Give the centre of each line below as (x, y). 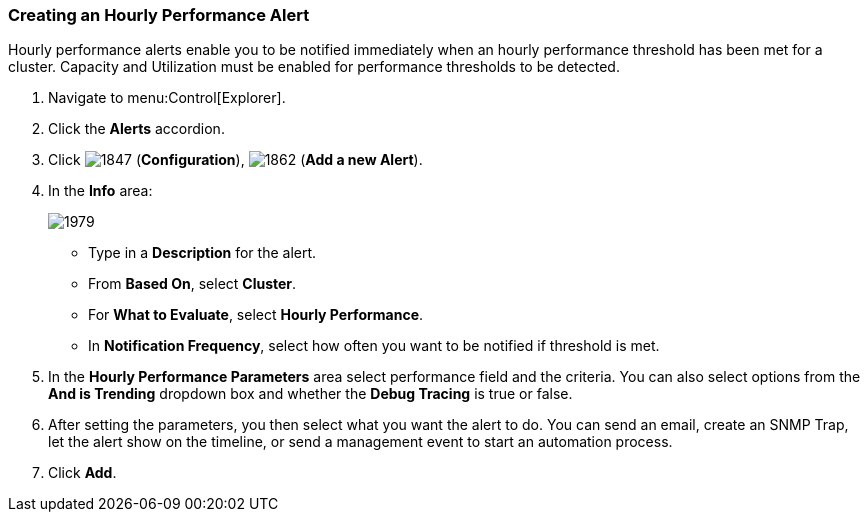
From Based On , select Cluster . (192, 284)
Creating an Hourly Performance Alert (159, 15)
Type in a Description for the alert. (202, 253)
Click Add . (82, 473)
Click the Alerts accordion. (136, 129)
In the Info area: (100, 191)
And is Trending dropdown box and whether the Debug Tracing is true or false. (310, 394)
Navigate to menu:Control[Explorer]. (167, 98)
